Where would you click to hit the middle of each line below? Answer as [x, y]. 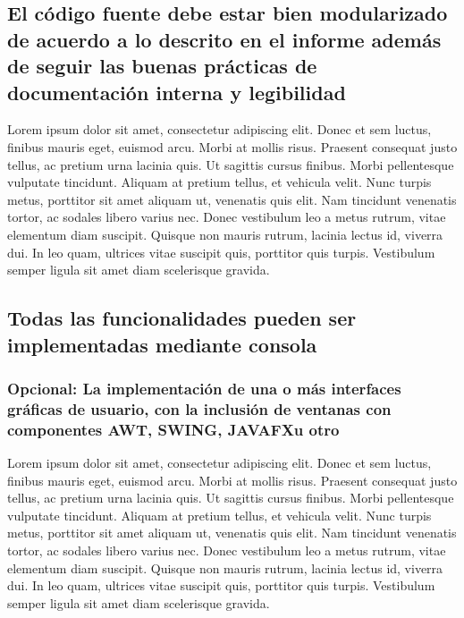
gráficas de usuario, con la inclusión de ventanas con [199, 408]
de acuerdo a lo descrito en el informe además [224, 39]
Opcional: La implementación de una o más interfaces [204, 388]
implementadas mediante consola [162, 344]
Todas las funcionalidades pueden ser [182, 318]
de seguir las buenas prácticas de [162, 66]
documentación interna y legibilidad [177, 92]
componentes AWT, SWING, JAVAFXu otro [173, 429]
